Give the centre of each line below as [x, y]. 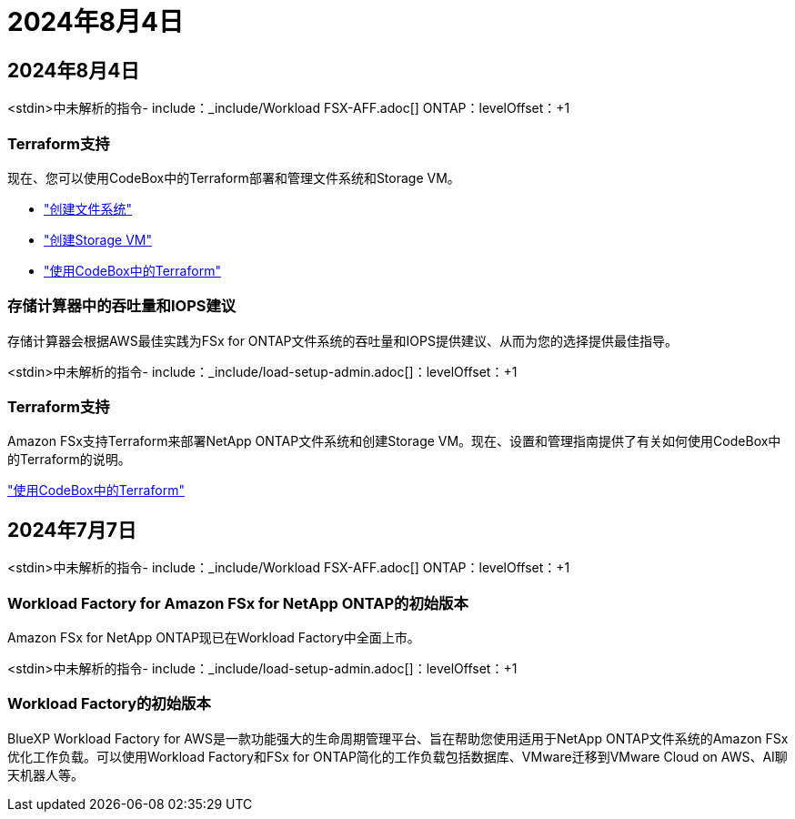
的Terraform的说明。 [69, 460]
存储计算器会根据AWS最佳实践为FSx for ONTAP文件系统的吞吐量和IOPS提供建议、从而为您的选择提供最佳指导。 [342, 340]
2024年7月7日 [72, 530]
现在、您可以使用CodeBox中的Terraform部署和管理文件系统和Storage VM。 [234, 177]
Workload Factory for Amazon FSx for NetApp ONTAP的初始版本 [238, 603]
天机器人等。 [45, 774]
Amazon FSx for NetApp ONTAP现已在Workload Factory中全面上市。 [214, 638]
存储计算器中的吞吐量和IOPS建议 [122, 306]
